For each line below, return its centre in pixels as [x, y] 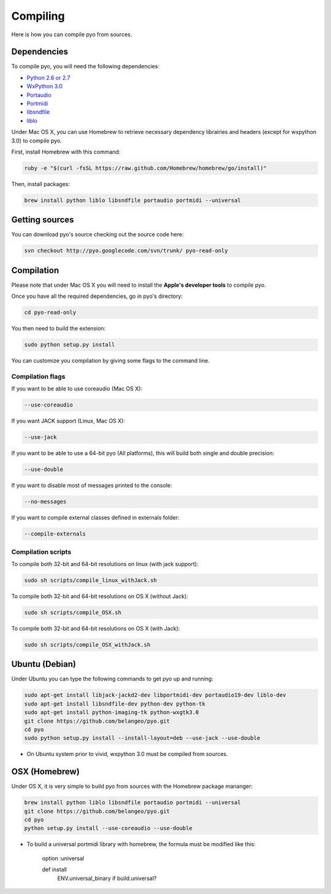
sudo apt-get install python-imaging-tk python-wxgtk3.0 [112, 713]
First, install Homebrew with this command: [66, 152]
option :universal [63, 858]
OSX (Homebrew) [45, 772]
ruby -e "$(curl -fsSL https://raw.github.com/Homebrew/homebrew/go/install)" [145, 168]
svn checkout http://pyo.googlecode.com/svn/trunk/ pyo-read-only [126, 251]
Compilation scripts [41, 551]
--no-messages [45, 502]
